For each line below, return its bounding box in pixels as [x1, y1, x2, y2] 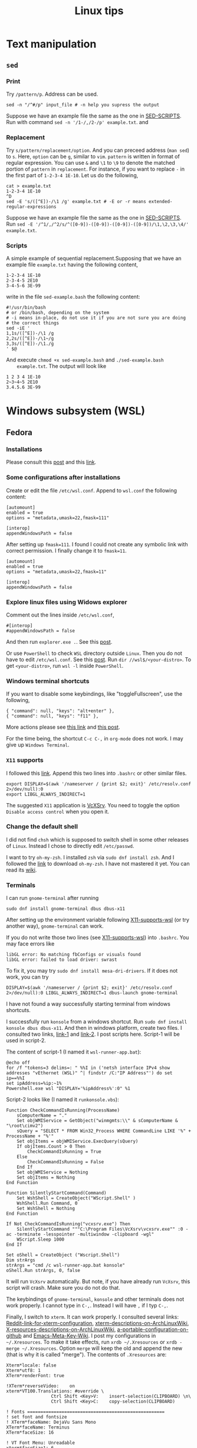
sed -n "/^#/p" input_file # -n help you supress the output [6, 102, 160, 107]
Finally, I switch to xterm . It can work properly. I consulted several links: [6, 1313, 179, 1320]
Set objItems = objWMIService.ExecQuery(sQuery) [17, 1139, 139, 1144]
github [6, 1332, 22, 1339]
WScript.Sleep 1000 [17, 1237, 65, 1242]
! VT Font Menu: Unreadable [6, 1440, 75, 1446]
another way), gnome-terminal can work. [6, 922, 104, 930]
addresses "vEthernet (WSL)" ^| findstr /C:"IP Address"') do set [6, 1070, 173, 1076]
